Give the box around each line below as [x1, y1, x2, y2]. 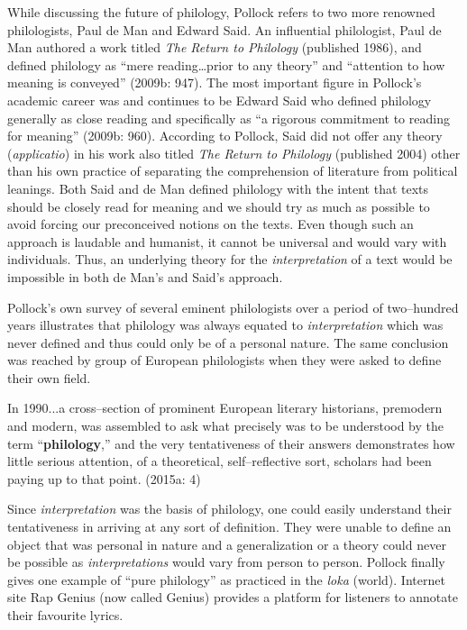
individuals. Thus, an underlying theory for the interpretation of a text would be [7, 250, 453, 269]
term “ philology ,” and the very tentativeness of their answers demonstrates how [7, 434, 455, 452]
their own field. [7, 368, 91, 387]
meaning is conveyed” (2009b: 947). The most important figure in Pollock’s [7, 73, 422, 92]
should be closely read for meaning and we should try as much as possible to [7, 196, 430, 215]
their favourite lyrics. [7, 606, 124, 624]
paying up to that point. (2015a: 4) [7, 469, 201, 488]
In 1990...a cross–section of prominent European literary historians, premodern [7, 398, 443, 417]
